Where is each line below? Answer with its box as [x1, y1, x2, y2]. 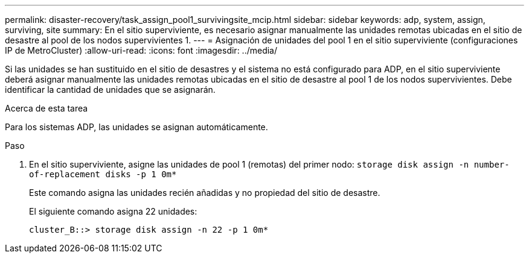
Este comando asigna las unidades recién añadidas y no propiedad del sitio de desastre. [29, 187, 380, 198]
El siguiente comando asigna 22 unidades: [29, 206, 197, 216]
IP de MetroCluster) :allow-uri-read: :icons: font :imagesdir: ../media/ [5, 45, 278, 55]
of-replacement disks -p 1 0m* [29, 169, 177, 179]
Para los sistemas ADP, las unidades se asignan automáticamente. [5, 122, 268, 132]
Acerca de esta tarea [5, 103, 88, 113]
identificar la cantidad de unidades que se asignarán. [5, 84, 216, 95]
